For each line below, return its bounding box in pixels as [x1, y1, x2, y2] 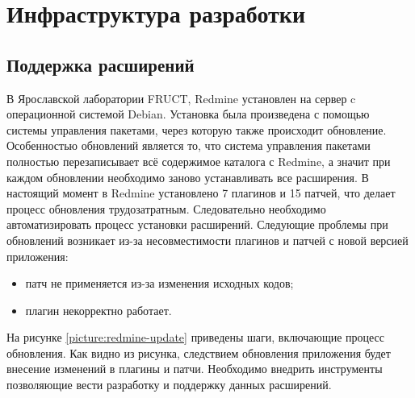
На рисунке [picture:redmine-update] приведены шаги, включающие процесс [6, 329, 385, 346]
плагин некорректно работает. [25, 301, 172, 318]
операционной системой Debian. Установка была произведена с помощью [6, 106, 370, 122]
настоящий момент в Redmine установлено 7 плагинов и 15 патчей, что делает [6, 184, 396, 201]
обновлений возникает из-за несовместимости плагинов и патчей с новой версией [6, 231, 409, 248]
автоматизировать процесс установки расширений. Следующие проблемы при [6, 216, 388, 233]
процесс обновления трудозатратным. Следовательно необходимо [6, 200, 326, 217]
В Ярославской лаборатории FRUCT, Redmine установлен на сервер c [6, 89, 356, 106]
